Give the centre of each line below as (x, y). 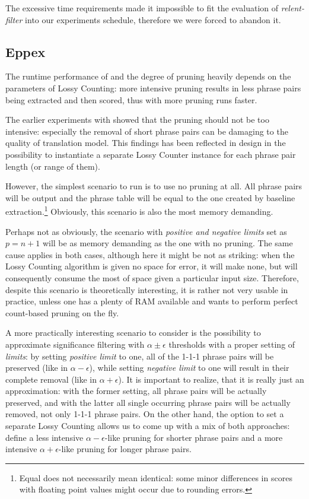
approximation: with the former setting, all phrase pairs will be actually (136, 391)
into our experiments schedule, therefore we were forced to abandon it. (153, 19)
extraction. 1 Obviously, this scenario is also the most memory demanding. (139, 210)
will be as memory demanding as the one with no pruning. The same (168, 243)
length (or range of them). (53, 166)
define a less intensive (44, 437)
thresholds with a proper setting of (232, 344)
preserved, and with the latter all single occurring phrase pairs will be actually (148, 402)
